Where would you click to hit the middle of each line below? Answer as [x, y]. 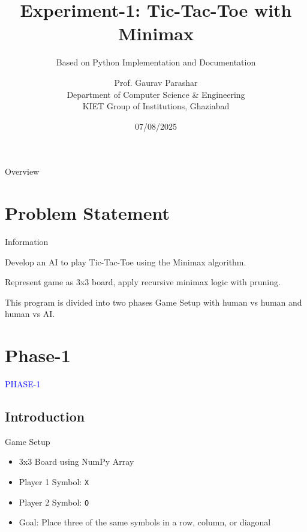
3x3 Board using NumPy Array [76, 461]
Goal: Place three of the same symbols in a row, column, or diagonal [145, 522]
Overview [22, 171]
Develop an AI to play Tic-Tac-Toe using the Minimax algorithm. [126, 261]
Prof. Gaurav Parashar [156, 82]
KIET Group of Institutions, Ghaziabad [156, 106]
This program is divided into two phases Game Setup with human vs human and [153, 302]
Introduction [45, 416]
